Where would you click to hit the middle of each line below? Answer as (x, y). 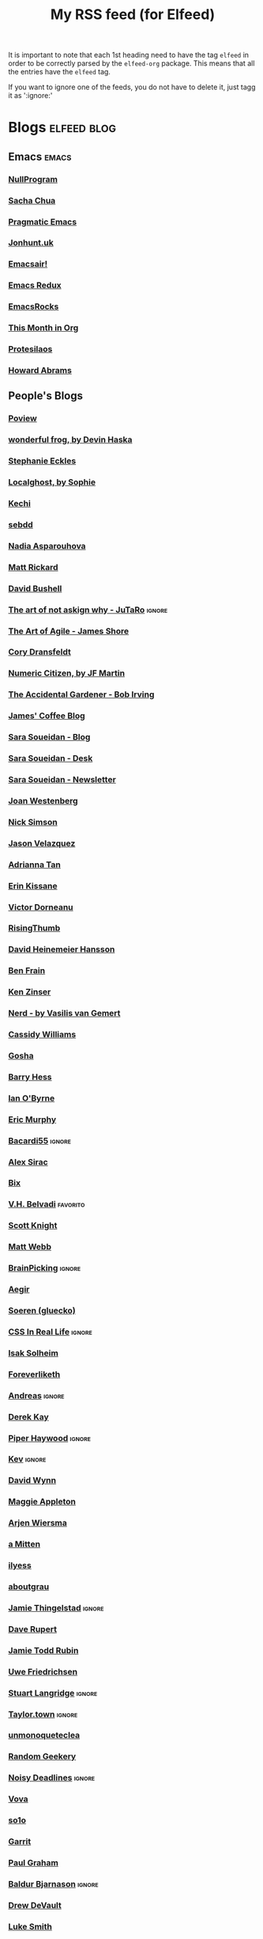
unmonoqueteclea (44, 1736)
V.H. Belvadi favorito (47, 1204)
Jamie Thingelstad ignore (56, 1607)
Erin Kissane (33, 886)
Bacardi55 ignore (39, 1140)
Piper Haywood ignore (49, 1438)
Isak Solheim (34, 1353)
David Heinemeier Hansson (62, 949)
